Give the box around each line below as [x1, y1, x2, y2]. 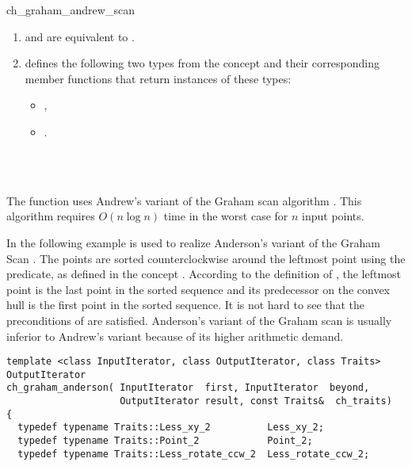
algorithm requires [6, 208, 95, 224]
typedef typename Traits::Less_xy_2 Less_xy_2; [17, 422, 324, 434]
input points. [302, 208, 364, 224]
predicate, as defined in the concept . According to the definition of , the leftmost [6, 265, 402, 282]
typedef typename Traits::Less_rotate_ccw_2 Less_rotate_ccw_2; [17, 448, 370, 460]
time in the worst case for [163, 208, 288, 224]
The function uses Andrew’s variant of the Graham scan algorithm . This [6, 192, 362, 208]
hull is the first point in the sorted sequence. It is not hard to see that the [6, 296, 365, 313]
